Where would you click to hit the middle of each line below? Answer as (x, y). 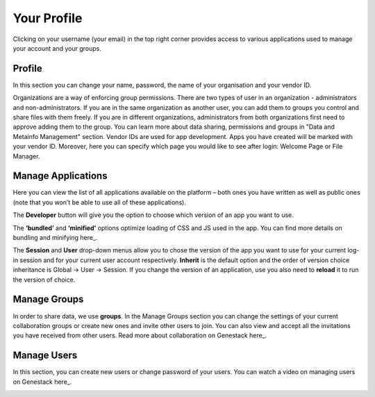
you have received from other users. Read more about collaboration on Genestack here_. (140, 335)
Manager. (26, 156)
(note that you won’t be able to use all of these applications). (100, 202)
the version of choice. (44, 279)
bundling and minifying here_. (55, 238)
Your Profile (48, 18)
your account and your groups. (57, 48)
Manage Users (45, 356)
